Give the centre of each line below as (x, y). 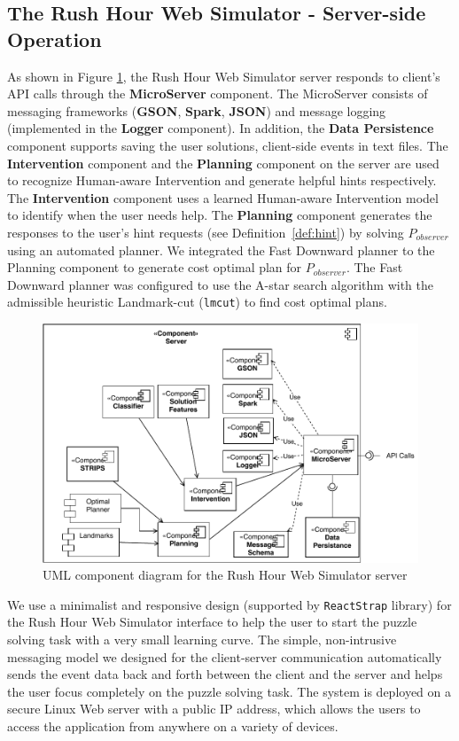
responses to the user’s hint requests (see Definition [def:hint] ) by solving (206, 232)
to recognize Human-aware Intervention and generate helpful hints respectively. (222, 180)
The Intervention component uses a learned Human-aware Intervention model (223, 197)
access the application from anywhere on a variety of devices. (173, 725)
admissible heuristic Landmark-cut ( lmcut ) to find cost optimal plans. (197, 302)
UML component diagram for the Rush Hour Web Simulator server (225, 575)
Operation (54, 39)
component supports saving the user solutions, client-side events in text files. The (228, 145)
